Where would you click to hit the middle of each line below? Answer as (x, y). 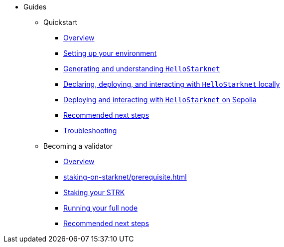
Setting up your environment (110, 53)
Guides (35, 7)
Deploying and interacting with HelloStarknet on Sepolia (160, 100)
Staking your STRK (94, 192)
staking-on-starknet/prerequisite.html (125, 177)
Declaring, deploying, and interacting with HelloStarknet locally (172, 84)
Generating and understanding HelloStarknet (142, 69)
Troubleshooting (90, 130)
